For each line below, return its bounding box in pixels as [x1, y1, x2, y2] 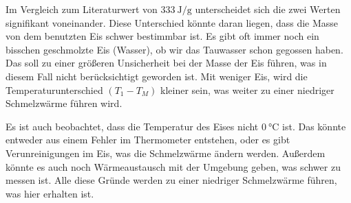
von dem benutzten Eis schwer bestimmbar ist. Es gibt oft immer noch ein [6, 29, 319, 43]
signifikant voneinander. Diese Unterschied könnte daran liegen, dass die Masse [6, 15, 339, 29]
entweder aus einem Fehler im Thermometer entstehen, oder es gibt [6, 132, 290, 147]
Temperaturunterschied [6, 82, 103, 97]
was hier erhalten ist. [6, 186, 94, 200]
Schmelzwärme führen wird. [6, 96, 123, 110]
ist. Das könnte [282, 119, 346, 133]
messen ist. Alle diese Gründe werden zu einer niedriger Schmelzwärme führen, [6, 173, 337, 187]
